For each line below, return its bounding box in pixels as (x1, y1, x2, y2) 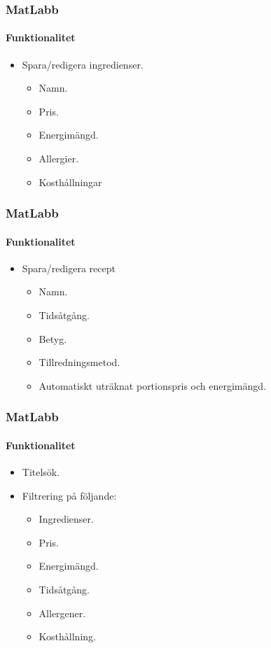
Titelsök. (22, 465, 60, 479)
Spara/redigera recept (22, 260, 116, 275)
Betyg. (39, 331, 67, 346)
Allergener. (39, 605, 86, 620)
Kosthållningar (39, 174, 102, 189)
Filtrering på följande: (22, 488, 117, 502)
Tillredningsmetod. (39, 355, 120, 369)
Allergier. (39, 151, 79, 166)
